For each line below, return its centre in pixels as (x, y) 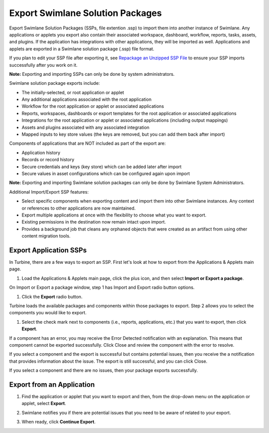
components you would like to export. (48, 313)
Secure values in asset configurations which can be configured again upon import (106, 173)
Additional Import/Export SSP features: (49, 192)
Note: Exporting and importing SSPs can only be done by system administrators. (92, 74)
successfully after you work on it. (43, 65)
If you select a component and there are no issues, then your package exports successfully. (104, 370)
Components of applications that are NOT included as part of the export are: (88, 143)
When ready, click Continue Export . (59, 422)
